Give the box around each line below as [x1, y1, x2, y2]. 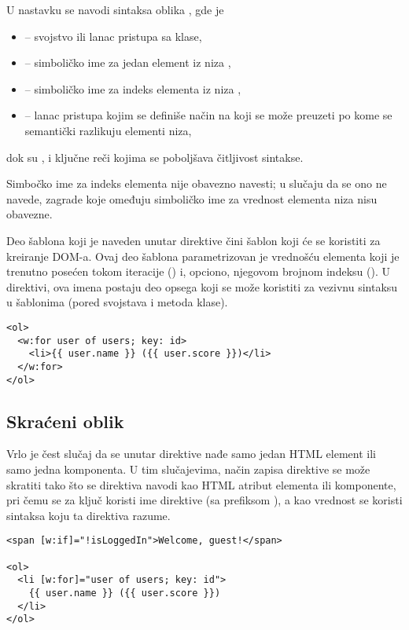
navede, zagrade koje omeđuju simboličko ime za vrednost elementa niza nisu [6, 190, 378, 207]
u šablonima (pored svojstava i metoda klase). [6, 294, 228, 310]
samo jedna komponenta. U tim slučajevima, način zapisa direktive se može [6, 460, 370, 477]
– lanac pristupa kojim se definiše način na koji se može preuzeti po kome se [24, 107, 392, 123]
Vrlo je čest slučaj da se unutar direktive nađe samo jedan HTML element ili [6, 445, 376, 462]
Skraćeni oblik [6, 408, 124, 433]
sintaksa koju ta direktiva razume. [6, 507, 171, 523]
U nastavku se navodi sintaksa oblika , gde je [6, 2, 224, 17]
